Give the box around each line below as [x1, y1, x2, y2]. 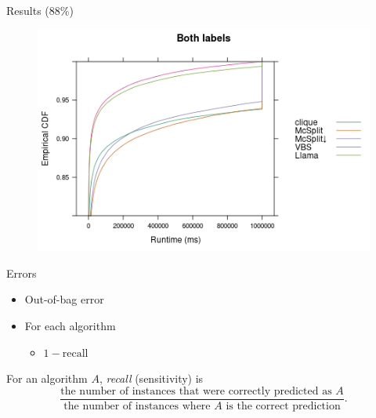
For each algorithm [24, 318, 116, 334]
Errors [6, 264, 37, 281]
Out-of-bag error [24, 291, 104, 307]
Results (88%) [6, 2, 74, 18]
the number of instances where [63, 400, 211, 412]
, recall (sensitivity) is [99, 370, 204, 387]
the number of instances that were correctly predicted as [60, 385, 332, 397]
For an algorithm [6, 370, 88, 387]
